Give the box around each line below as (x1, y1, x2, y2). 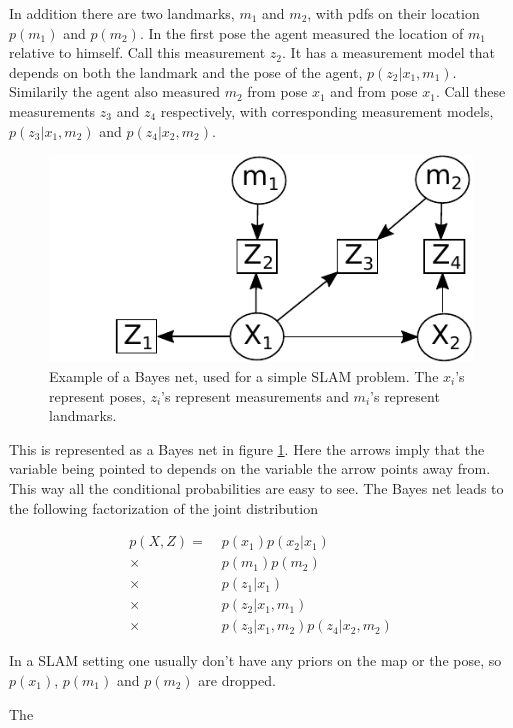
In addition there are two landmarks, (9, 3, 235, 23)
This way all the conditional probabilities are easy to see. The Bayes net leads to (9, 478, 504, 498)
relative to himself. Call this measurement (9, 42, 266, 63)
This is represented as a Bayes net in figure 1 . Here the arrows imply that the (9, 438, 485, 459)
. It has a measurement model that (282, 42, 495, 63)
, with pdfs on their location (307, 3, 480, 23)
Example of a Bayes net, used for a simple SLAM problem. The (49, 366, 439, 387)
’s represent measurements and (161, 385, 349, 406)
